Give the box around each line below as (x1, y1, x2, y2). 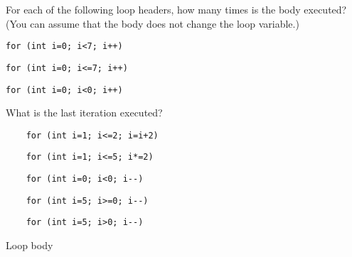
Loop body (6, 238, 53, 253)
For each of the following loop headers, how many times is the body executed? (6, 2, 347, 16)
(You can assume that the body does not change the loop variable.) (6, 16, 299, 31)
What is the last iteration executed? (6, 105, 163, 120)
